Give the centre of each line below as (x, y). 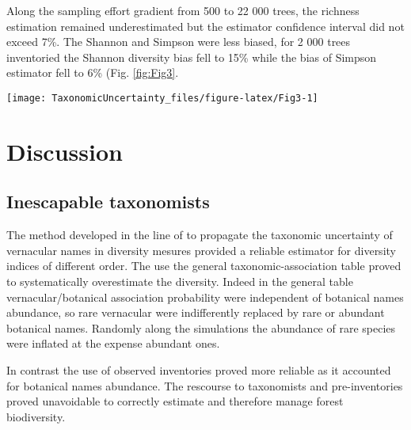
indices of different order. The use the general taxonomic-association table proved (204, 266)
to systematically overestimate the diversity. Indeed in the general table (180, 281)
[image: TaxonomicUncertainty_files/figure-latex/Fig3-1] (162, 98)
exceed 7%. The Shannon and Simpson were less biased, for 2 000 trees (179, 42)
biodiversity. (36, 416)
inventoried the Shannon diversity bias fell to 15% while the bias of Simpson (192, 57)
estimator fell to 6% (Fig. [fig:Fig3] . (93, 72)
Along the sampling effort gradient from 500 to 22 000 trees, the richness (183, 10)
